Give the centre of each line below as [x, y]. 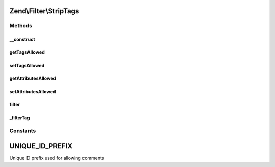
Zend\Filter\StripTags [44, 11]
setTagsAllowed [27, 66]
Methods [21, 26]
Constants [23, 131]
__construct [22, 39]
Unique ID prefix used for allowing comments [57, 158]
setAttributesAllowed [33, 92]
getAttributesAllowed [33, 78]
